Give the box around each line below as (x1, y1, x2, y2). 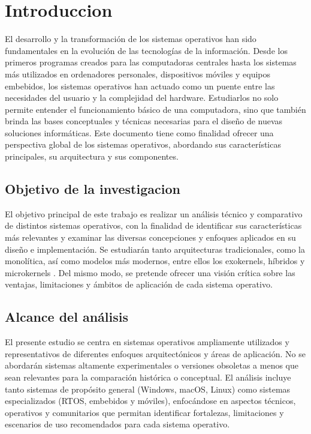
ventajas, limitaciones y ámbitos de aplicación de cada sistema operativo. (5, 278, 273, 291)
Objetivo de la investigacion (5, 179, 180, 198)
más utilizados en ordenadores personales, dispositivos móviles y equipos (5, 67, 271, 80)
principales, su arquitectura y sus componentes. (5, 150, 179, 163)
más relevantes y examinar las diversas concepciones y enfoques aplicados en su (5, 231, 296, 244)
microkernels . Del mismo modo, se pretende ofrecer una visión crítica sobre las (5, 266, 295, 279)
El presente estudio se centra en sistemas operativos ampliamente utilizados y (5, 336, 289, 348)
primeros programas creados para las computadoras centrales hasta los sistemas (5, 56, 297, 68)
